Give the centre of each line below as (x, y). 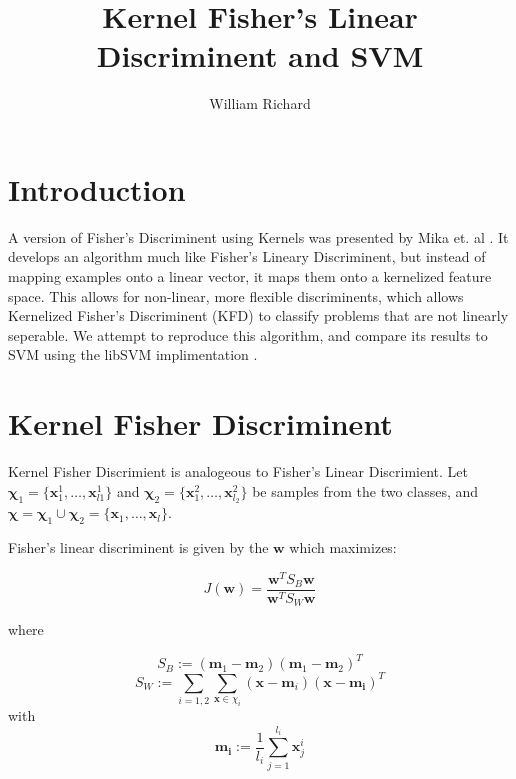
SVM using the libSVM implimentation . (133, 354)
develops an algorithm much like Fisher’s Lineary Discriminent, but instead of (247, 256)
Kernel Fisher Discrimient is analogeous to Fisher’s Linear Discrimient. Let (238, 471)
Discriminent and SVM (260, 55)
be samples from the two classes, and (365, 490)
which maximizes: (343, 547)
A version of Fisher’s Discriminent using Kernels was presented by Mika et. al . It (258, 236)
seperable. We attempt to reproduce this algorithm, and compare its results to (248, 334)
